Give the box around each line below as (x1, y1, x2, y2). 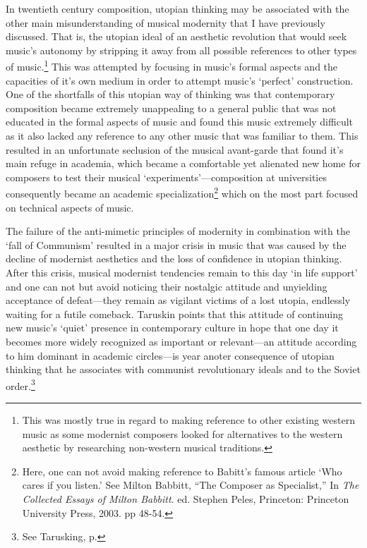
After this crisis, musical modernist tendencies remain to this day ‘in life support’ (6, 265, 358, 279)
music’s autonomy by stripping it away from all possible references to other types (6, 42, 357, 57)
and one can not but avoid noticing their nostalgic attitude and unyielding (6, 279, 327, 293)
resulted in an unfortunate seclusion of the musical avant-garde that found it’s (6, 142, 344, 157)
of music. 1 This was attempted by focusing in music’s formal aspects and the (6, 57, 338, 74)
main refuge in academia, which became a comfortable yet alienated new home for (6, 156, 361, 171)
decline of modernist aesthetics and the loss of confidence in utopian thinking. (6, 251, 342, 266)
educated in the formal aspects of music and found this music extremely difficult (6, 114, 354, 129)
